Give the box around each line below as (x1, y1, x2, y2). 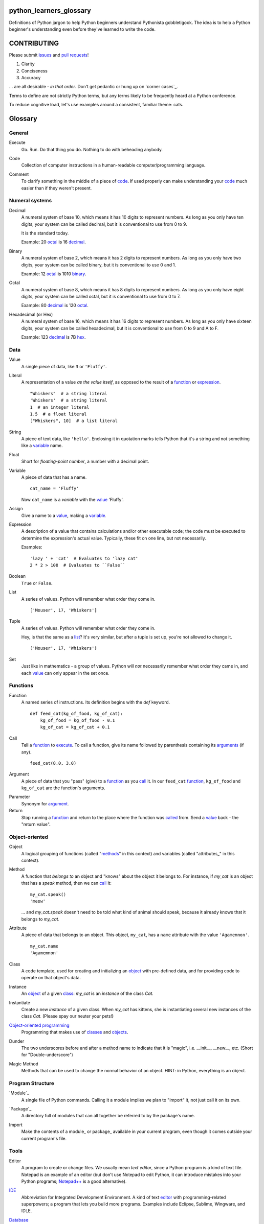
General (9, 129, 29, 136)
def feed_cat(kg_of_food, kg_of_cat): (30, 710, 123, 716)
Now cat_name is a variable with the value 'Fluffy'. (21, 496, 124, 502)
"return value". (21, 822, 51, 827)
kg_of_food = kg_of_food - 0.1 (40, 717, 115, 723)
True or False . (21, 580, 53, 586)
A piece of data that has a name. (21, 474, 87, 480)
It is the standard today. (21, 230, 69, 236)
